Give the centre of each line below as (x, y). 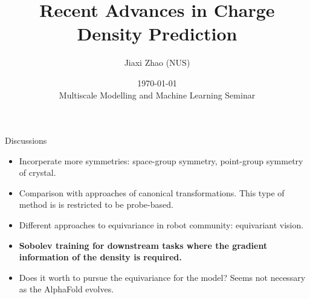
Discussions (26, 140)
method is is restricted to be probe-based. (96, 204)
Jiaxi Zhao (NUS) (157, 63)
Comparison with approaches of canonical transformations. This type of (152, 192)
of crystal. (37, 172)
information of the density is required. (100, 257)
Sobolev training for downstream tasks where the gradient (143, 245)
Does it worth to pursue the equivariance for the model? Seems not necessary (162, 277)
